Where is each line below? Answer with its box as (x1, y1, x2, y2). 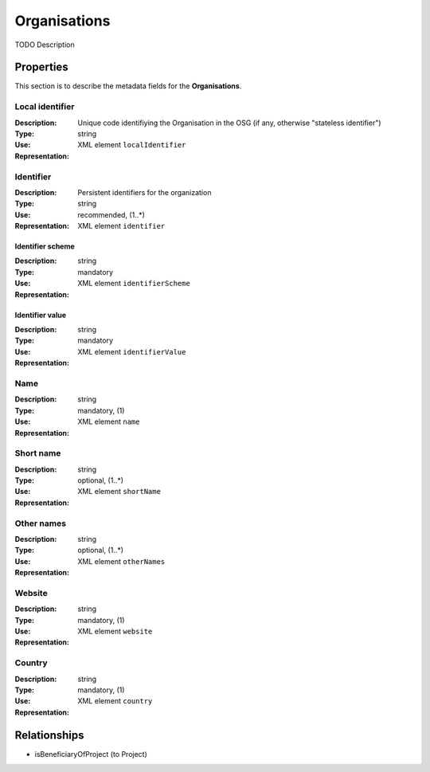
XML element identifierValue (77, 347, 186, 356)
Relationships (14, 728, 84, 742)
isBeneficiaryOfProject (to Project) (34, 749, 147, 758)
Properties (14, 61, 68, 74)
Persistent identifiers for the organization (77, 187, 212, 197)
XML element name (77, 417, 140, 426)
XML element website (77, 626, 153, 637)
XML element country (77, 696, 153, 706)
